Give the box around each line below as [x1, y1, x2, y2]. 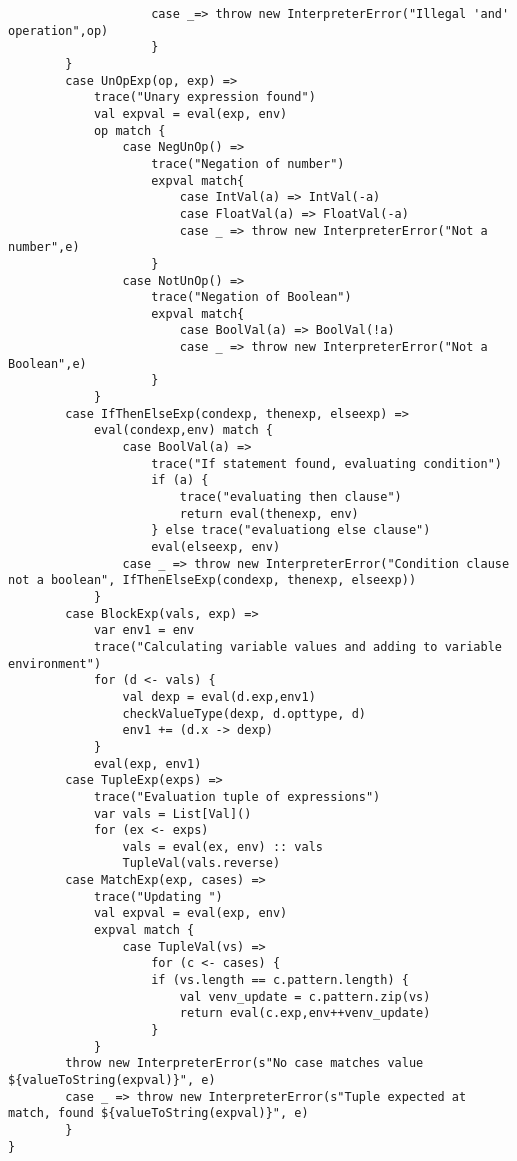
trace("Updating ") [93, 889, 223, 904]
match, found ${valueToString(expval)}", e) [8, 1106, 309, 1121]
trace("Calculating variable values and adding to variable [93, 639, 502, 654]
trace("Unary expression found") [93, 90, 316, 105]
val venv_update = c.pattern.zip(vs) [179, 989, 431, 1004]
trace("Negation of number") [151, 156, 345, 171]
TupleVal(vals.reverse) [122, 856, 281, 871]
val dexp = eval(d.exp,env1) [122, 689, 316, 704]
